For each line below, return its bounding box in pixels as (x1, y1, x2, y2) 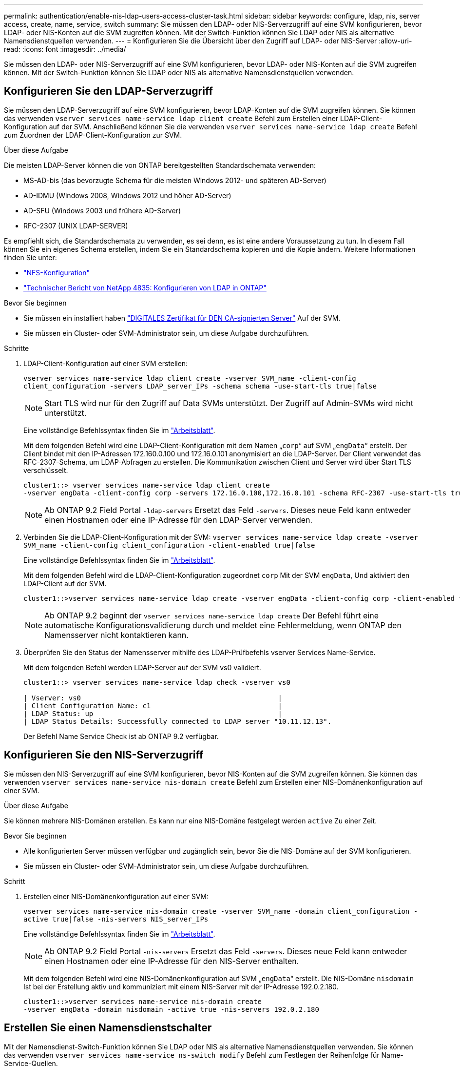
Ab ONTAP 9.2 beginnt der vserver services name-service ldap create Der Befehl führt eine (44, 610, 379, 620)
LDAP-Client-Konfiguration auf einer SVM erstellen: (23, 359, 188, 368)
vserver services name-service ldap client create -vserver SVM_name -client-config (23, 374, 356, 382)
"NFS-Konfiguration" (23, 268, 90, 277)
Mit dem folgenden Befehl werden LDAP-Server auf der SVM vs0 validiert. (23, 663, 261, 672)
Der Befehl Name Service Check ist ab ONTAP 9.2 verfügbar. (23, 732, 219, 740)
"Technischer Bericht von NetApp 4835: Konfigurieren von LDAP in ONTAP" (23, 283, 267, 292)
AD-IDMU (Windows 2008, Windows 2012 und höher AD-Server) (23, 191, 231, 200)
